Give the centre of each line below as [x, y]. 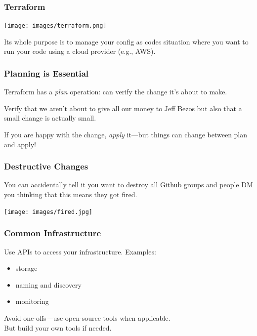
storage [26, 268]
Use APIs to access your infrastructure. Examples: [80, 251]
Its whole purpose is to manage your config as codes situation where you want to [126, 41]
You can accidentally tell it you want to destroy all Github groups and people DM [128, 185]
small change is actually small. [50, 118]
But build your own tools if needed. [58, 327]
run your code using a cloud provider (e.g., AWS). [80, 51]
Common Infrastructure [53, 233]
